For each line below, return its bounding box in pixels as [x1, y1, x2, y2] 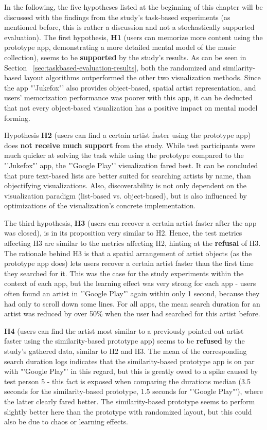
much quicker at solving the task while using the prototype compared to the [4, 150, 244, 160]
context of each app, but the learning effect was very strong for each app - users [4, 278, 256, 289]
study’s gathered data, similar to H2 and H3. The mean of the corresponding [4, 346, 247, 356]
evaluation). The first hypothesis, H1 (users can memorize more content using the [4, 31, 263, 42]
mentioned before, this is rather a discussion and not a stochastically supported [4, 22, 255, 32]
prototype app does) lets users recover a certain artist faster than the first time [4, 258, 254, 268]
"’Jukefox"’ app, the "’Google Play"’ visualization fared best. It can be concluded [4, 159, 258, 170]
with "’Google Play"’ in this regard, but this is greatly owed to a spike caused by [4, 366, 258, 377]
